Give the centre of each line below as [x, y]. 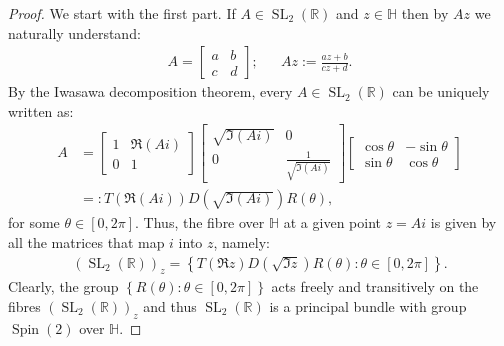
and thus [170, 305]
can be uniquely [441, 91]
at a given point [332, 222]
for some [34, 222]
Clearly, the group [63, 286]
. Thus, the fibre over [200, 222]
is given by [463, 222]
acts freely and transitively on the [375, 286]
